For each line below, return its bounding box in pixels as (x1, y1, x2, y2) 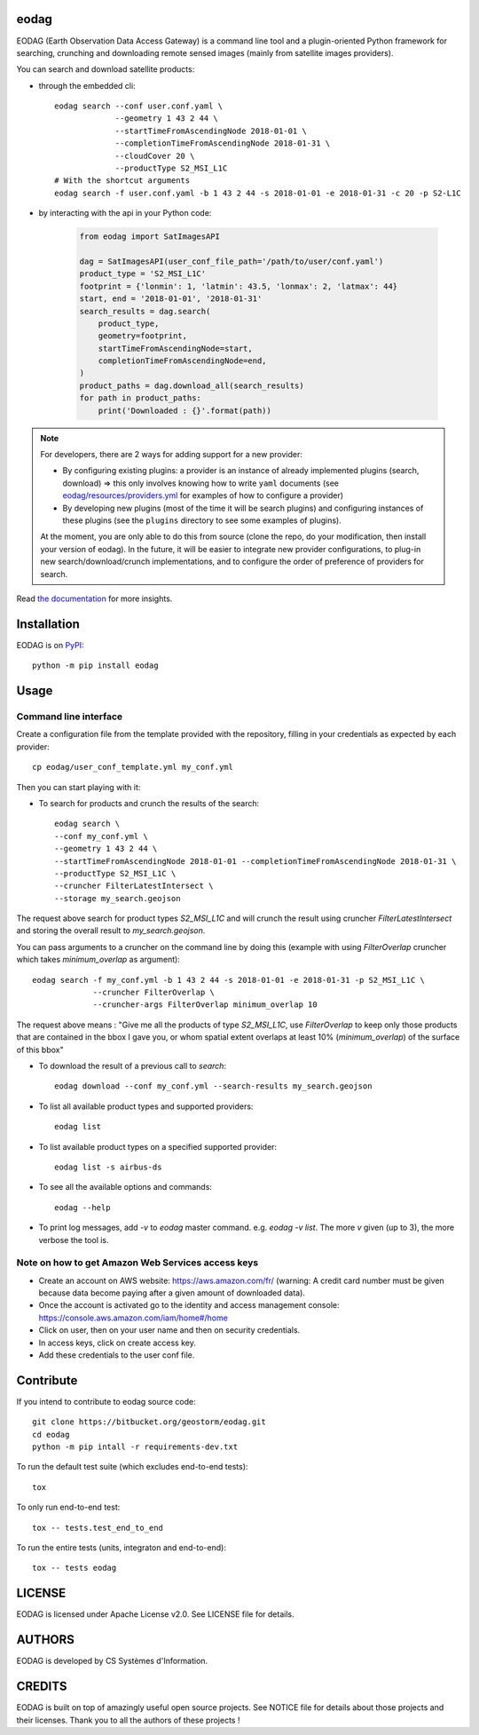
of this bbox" (16, 1044, 64, 1055)
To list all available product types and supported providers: (38, 1101, 254, 1112)
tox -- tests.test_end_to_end (32, 1523, 164, 1533)
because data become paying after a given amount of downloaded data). (38, 1287, 306, 1298)
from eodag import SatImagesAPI (79, 232, 221, 242)
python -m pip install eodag (32, 661, 159, 670)
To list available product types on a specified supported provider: (38, 1141, 278, 1152)
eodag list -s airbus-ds (54, 1161, 162, 1172)
